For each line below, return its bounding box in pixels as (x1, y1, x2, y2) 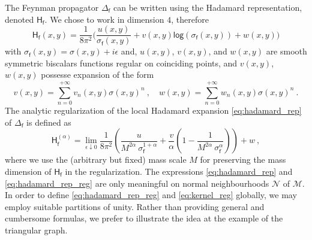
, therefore (171, 13, 209, 25)
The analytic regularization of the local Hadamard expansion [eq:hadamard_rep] (5, 104, 302, 117)
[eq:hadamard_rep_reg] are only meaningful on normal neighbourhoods (5, 177, 269, 189)
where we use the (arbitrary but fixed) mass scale (5, 153, 187, 166)
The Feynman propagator (5, 1, 99, 13)
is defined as (26, 116, 71, 128)
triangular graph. (5, 223, 68, 236)
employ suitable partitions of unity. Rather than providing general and (5, 200, 265, 212)
